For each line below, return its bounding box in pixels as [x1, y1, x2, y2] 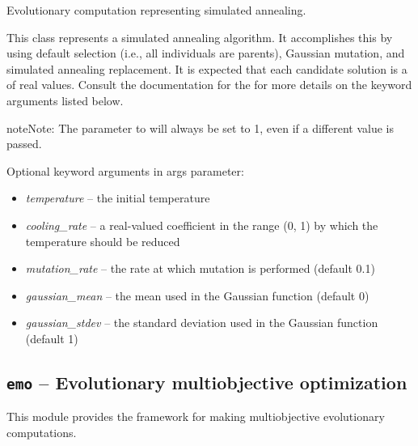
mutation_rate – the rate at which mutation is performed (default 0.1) [25, 260, 375, 277]
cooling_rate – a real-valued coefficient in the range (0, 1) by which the [25, 216, 378, 233]
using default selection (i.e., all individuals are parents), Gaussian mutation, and [6, 45, 405, 62]
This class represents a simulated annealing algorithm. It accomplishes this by [6, 28, 393, 45]
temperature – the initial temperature [25, 189, 210, 206]
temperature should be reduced [25, 232, 180, 249]
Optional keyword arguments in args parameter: [6, 162, 244, 179]
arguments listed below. [6, 91, 124, 108]
